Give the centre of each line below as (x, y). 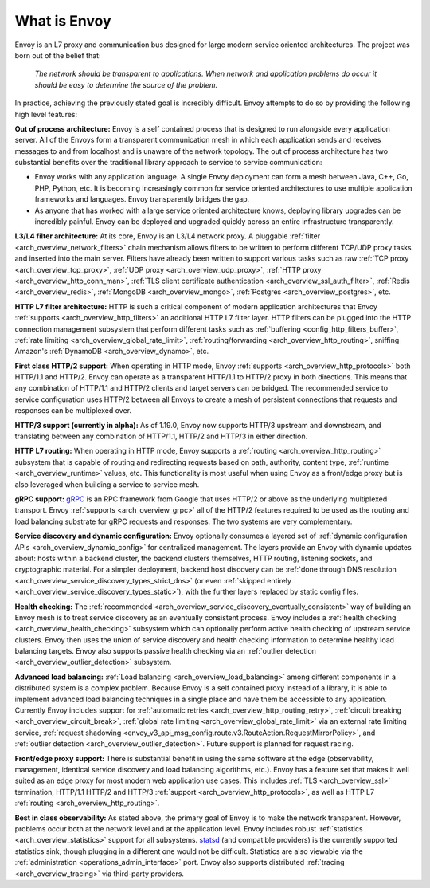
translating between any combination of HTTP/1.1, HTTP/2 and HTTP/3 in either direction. (161, 436)
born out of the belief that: (58, 55)
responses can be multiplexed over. (73, 411)
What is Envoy (63, 21)
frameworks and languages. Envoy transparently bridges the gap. (142, 199)
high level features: (46, 114)
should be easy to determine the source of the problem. (126, 84)
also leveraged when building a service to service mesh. (107, 484)
